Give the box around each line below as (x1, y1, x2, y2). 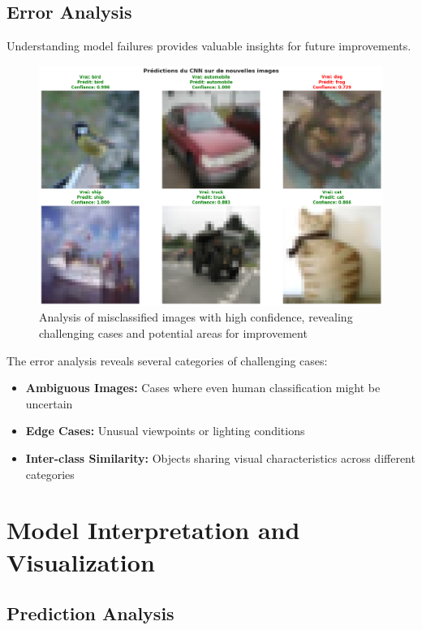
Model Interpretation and (6, 513, 300, 546)
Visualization (6, 545, 155, 578)
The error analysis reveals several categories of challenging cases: (6, 352, 328, 369)
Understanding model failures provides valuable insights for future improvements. (6, 37, 411, 54)
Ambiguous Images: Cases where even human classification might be (25, 379, 381, 396)
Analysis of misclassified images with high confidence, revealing (39, 309, 353, 326)
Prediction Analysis (6, 601, 174, 626)
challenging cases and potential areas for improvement (39, 325, 308, 342)
